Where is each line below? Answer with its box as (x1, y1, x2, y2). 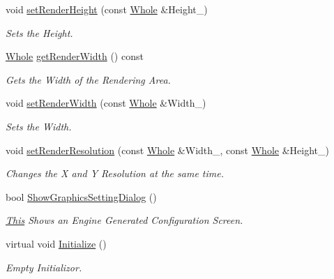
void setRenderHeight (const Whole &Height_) (6, 2, 208, 16)
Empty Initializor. (6, 259, 82, 274)
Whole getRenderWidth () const (6, 49, 144, 63)
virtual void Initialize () (6, 236, 107, 250)
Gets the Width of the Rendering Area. (6, 72, 171, 86)
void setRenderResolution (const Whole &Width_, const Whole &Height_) (6, 142, 329, 157)
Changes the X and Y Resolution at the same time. (6, 166, 224, 181)
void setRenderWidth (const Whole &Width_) (6, 96, 206, 110)
